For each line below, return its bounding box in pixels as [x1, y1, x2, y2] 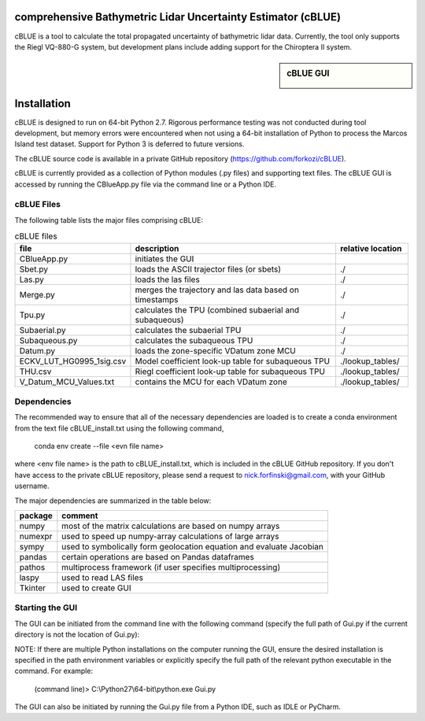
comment [61, 510, 98, 521]
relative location [339, 242, 402, 253]
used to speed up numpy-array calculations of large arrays [61, 531, 279, 542]
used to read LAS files [61, 572, 143, 582]
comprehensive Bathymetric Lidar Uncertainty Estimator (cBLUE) [14, 10, 342, 24]
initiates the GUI [135, 253, 194, 264]
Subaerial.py [19, 324, 66, 335]
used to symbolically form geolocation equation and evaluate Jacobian [61, 542, 324, 552]
